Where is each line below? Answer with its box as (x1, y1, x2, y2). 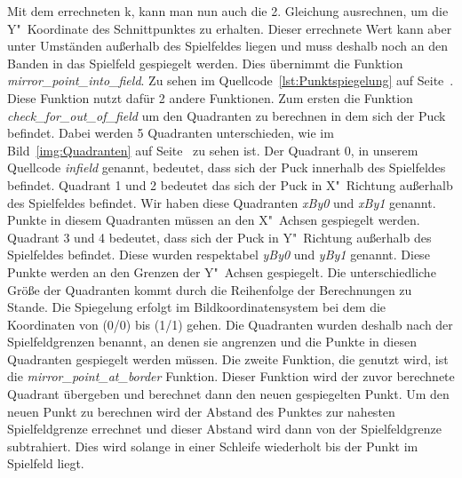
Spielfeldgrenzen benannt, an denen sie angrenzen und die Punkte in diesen (7, 332, 417, 351)
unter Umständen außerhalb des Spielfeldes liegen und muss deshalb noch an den (7, 36, 449, 55)
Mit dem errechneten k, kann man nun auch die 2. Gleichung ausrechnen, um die (7, 2, 449, 20)
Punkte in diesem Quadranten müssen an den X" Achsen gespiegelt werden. (7, 211, 420, 229)
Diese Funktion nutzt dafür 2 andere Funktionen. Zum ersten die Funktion (7, 88, 413, 107)
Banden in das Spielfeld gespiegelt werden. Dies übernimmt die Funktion (7, 53, 403, 72)
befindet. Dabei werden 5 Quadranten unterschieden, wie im (7, 123, 334, 142)
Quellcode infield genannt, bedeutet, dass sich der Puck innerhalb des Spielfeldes (7, 158, 446, 177)
